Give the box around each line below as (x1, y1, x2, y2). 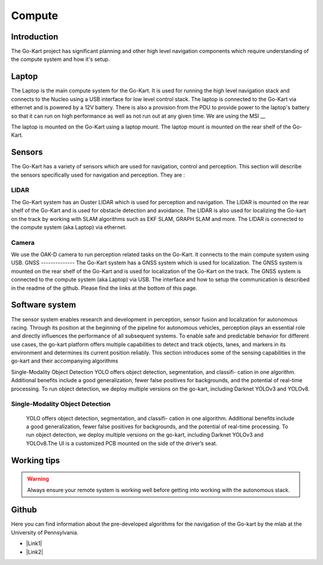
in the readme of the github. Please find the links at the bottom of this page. (11, 284, 197, 291)
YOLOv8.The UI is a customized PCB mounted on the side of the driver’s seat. (26, 440, 218, 447)
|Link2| (26, 548, 44, 555)
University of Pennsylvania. (11, 529, 79, 536)
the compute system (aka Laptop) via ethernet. (11, 223, 127, 231)
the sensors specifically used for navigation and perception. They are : (11, 171, 185, 179)
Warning (27, 475, 49, 483)
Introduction (11, 32, 59, 42)
